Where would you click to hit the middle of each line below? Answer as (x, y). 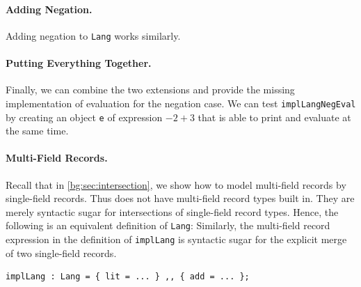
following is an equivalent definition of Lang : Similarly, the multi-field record (168, 225)
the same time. (37, 131)
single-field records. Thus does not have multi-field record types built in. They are (180, 198)
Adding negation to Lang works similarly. (93, 35)
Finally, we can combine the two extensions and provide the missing (150, 90)
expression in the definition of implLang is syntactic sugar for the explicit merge (176, 239)
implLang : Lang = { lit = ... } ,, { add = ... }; (128, 277)
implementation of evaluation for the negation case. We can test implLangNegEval (181, 103)
